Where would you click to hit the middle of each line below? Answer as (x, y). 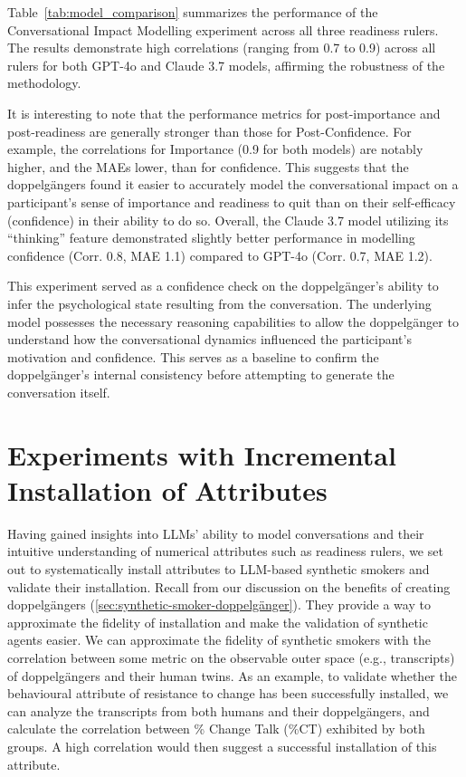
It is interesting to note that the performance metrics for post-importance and (224, 113)
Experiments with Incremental (202, 454)
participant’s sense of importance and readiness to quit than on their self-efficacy (232, 201)
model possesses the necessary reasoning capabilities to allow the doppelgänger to (233, 321)
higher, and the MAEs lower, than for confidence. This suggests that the (208, 166)
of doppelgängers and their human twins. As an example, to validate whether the (232, 675)
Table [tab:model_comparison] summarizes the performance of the (193, 12)
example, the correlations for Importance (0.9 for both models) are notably (215, 149)
